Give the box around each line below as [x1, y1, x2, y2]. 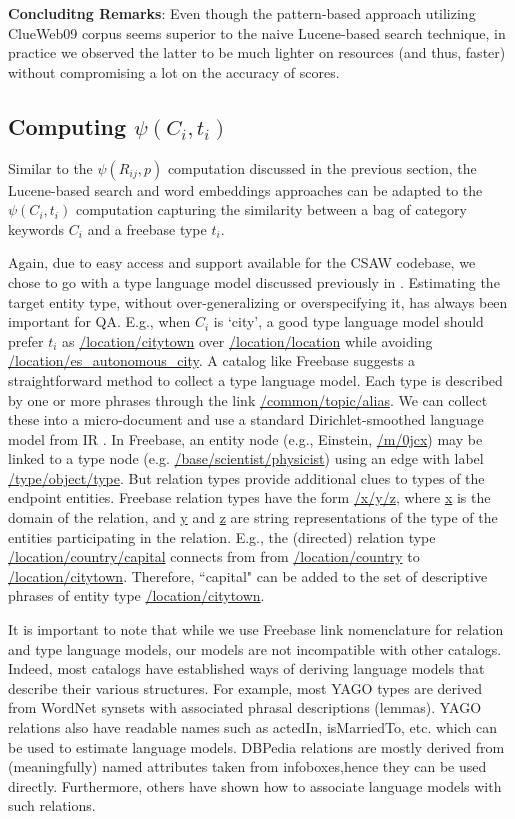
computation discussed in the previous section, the [167, 157, 477, 178]
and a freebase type [87, 218, 207, 239]
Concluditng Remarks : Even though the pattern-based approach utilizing [8, 3, 476, 23]
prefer [8, 330, 44, 351]
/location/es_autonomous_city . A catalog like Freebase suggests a [8, 350, 416, 371]
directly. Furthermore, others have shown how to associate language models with [8, 775, 502, 796]
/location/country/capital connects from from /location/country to [8, 546, 420, 567]
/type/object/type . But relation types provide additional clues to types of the [8, 467, 485, 488]
